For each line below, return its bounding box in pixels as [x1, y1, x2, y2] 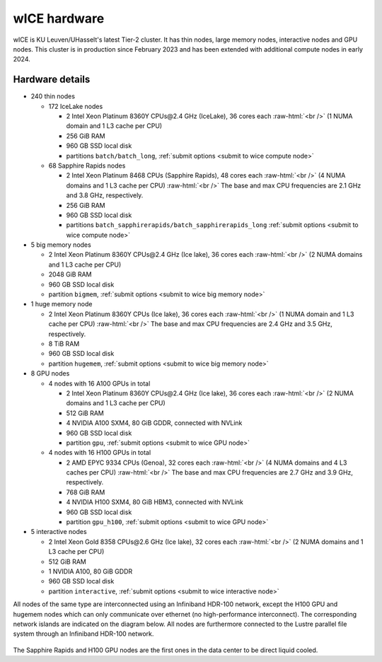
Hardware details [13, 74, 91, 86]
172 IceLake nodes [48, 102, 103, 110]
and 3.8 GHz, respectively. [66, 191, 144, 199]
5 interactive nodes [30, 528, 88, 536]
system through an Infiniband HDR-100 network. [13, 629, 154, 638]
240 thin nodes [30, 92, 76, 100]
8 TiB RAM [48, 339, 80, 348]
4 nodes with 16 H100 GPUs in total [48, 448, 151, 457]
